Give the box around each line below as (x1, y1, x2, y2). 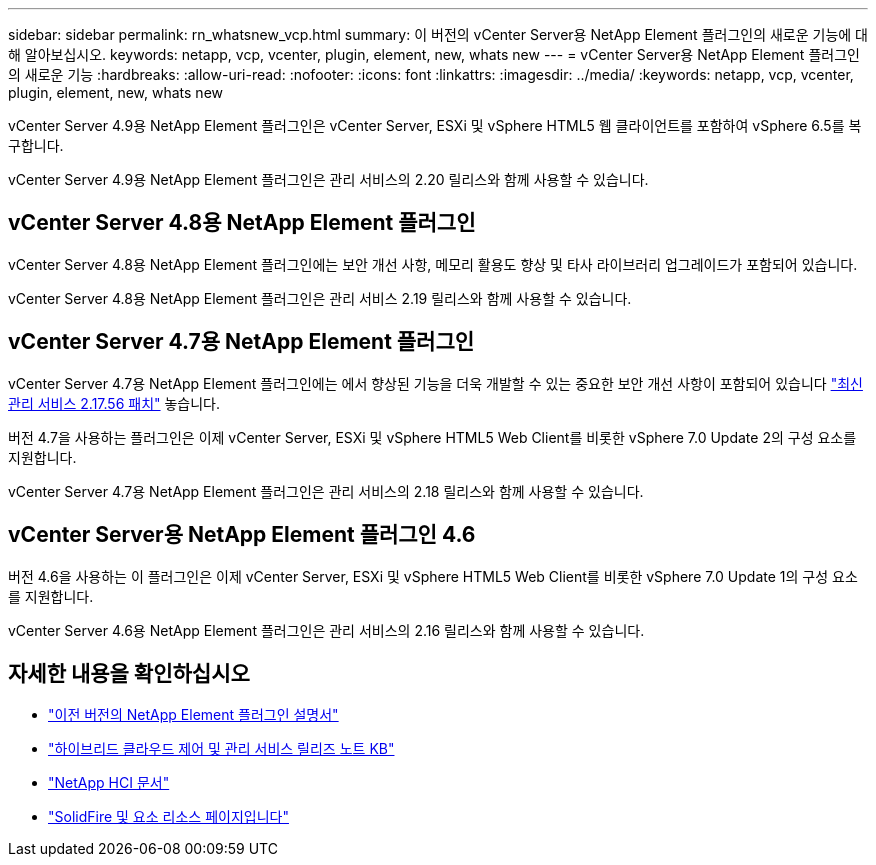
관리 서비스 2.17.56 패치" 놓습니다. (8, 394, 221, 412)
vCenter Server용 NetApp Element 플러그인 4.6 (8, 522, 476, 548)
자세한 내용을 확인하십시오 (8, 660, 250, 686)
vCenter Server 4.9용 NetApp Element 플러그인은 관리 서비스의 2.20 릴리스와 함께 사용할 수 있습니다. (8, 171, 649, 188)
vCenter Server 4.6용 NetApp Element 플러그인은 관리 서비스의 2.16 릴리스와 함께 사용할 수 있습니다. (8, 621, 645, 639)
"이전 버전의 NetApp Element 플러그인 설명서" (48, 706, 339, 724)
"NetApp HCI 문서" (48, 774, 170, 792)
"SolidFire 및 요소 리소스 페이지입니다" (48, 808, 289, 826)
